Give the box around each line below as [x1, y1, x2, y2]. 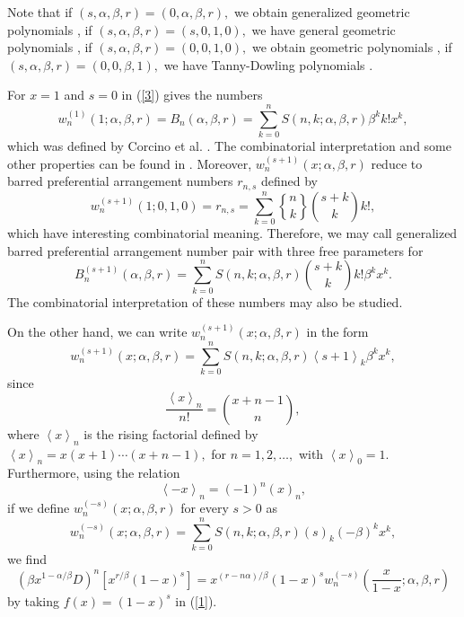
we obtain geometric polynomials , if [251, 38, 452, 57]
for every [180, 498, 229, 517]
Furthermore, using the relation [7, 463, 180, 482]
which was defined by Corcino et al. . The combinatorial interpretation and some [7, 137, 451, 155]
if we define [7, 498, 70, 517]
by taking [7, 591, 59, 610]
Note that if [7, 3, 73, 21]
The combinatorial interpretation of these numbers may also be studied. [7, 292, 403, 311]
